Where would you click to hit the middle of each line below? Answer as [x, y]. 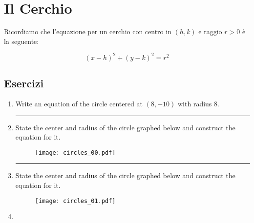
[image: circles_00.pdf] [75, 152]
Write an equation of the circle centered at [79, 104]
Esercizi [24, 83]
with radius [195, 104]
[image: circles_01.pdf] [75, 201]
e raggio [210, 31]
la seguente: [21, 41]
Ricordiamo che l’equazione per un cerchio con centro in [88, 31]
